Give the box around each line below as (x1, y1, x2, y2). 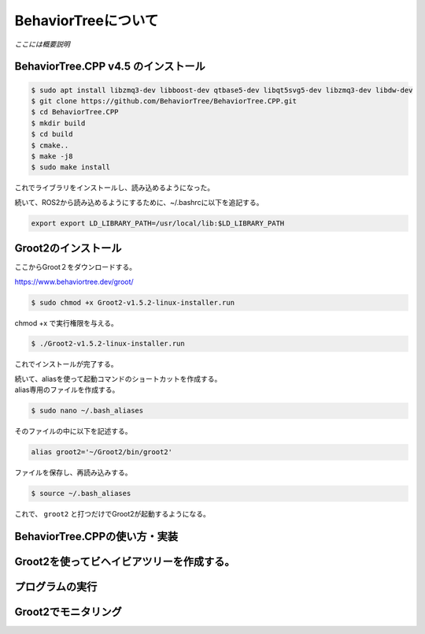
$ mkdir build (31, 118, 86, 128)
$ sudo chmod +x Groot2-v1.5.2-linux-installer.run (31, 298, 235, 307)
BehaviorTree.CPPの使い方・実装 (14, 529, 179, 543)
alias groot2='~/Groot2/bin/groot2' (31, 448, 173, 457)
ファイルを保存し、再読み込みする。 (14, 468, 132, 477)
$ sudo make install (31, 162, 110, 172)
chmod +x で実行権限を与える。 (14, 318, 118, 327)
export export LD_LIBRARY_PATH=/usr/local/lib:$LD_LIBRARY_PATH (31, 218, 285, 228)
